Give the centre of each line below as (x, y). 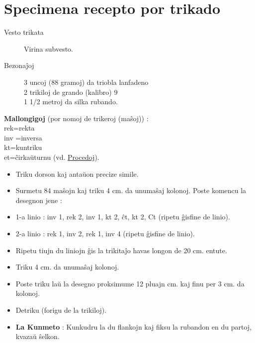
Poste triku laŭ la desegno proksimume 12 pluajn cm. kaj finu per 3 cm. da (130, 283)
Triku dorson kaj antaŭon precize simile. (77, 173)
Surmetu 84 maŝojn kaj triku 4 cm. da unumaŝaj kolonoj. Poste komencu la (131, 190)
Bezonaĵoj (19, 65)
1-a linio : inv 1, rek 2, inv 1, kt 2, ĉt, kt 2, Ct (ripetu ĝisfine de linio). (123, 217)
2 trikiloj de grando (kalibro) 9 (71, 92)
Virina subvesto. (48, 48)
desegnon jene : (39, 200)
